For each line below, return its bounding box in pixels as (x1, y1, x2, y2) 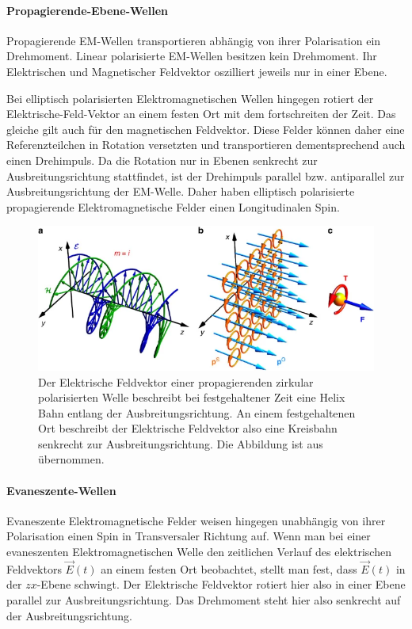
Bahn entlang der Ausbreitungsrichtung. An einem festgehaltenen (38, 404, 356, 421)
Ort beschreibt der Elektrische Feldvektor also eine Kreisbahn (38, 420, 338, 436)
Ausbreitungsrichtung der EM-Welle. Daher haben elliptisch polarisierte (6, 183, 355, 200)
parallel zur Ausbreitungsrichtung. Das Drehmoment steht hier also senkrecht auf (6, 592, 401, 608)
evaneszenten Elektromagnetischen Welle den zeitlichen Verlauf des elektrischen (6, 543, 391, 560)
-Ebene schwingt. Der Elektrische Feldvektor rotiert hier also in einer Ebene (36, 576, 406, 593)
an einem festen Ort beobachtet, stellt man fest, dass (101, 560, 357, 577)
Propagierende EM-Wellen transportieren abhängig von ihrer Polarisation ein (6, 32, 381, 48)
